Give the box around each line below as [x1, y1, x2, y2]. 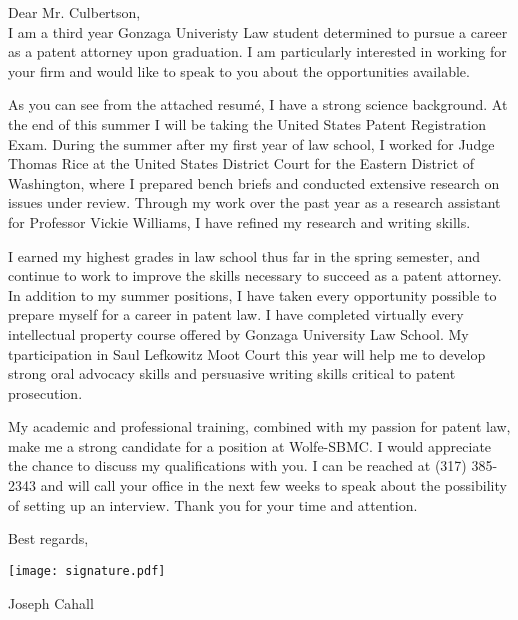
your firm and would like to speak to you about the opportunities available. [8, 60, 470, 81]
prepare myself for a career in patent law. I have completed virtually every [8, 304, 464, 325]
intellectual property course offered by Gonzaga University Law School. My [8, 323, 469, 344]
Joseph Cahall [8, 592, 94, 613]
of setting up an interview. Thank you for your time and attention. [8, 494, 418, 515]
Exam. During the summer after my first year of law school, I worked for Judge [8, 133, 495, 154]
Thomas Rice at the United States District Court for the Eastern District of [8, 153, 475, 174]
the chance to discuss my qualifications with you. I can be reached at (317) [8, 455, 467, 476]
